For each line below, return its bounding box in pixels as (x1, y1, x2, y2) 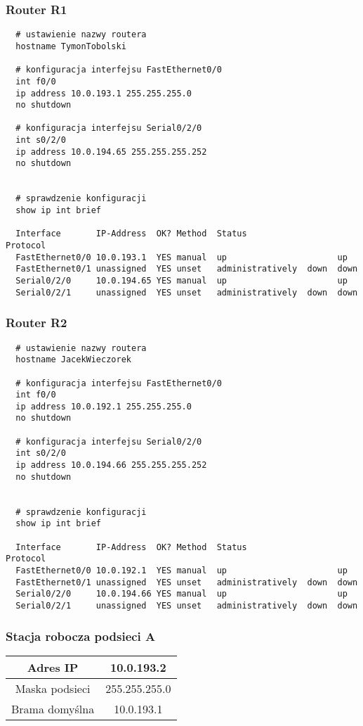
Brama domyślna (11, 700, 95, 717)
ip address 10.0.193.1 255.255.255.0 (15, 88, 192, 98)
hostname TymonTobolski (15, 41, 126, 51)
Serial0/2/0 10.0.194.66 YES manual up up (15, 589, 348, 599)
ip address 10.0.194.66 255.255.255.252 (15, 460, 207, 471)
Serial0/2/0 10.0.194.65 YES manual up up (15, 276, 348, 286)
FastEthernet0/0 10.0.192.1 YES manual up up (15, 566, 348, 575)
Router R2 (6, 314, 67, 331)
